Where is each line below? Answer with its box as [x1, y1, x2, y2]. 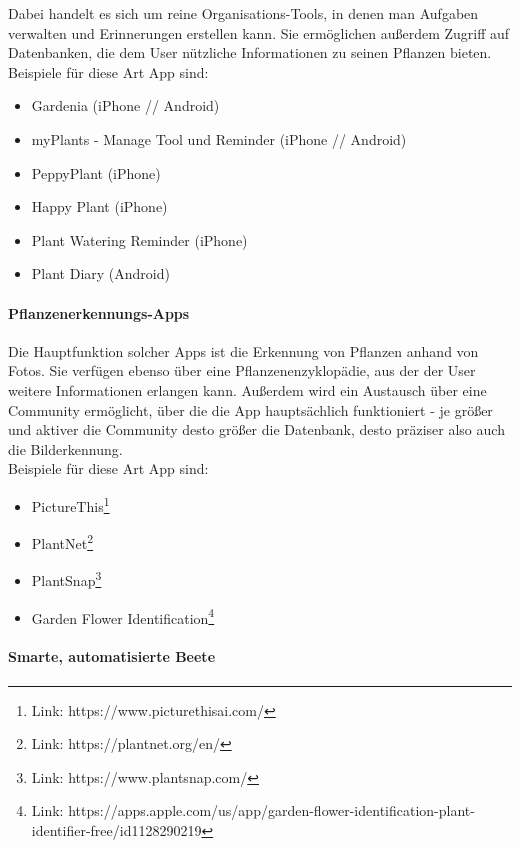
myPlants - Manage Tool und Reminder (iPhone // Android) [31, 128, 407, 149]
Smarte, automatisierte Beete [8, 646, 216, 667]
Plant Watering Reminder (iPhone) [31, 229, 248, 250]
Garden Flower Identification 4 [31, 604, 215, 628]
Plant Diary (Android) [31, 263, 170, 284]
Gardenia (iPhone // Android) [31, 95, 220, 116]
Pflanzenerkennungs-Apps [8, 302, 190, 323]
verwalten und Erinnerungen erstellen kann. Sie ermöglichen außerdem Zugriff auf [8, 22, 510, 43]
